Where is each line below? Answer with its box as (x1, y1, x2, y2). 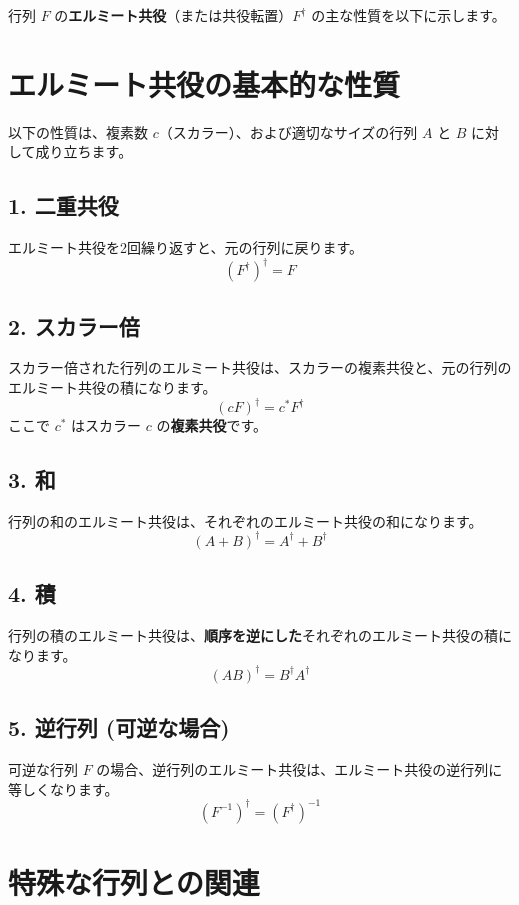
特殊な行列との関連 (8, 861, 260, 902)
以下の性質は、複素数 (8, 121, 148, 142)
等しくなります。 (8, 778, 119, 799)
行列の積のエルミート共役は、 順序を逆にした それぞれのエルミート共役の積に (8, 625, 512, 646)
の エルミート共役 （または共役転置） (54, 5, 293, 25)
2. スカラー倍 (8, 310, 140, 341)
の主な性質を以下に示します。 (311, 5, 506, 25)
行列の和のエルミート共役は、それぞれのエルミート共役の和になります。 (8, 510, 483, 531)
